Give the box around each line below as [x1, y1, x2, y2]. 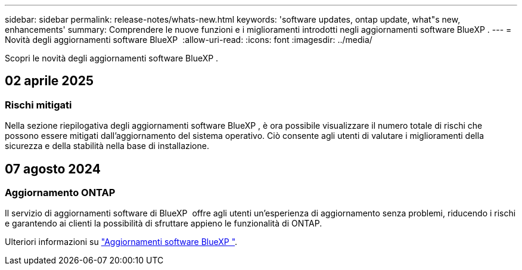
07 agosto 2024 [5, 161, 101, 176]
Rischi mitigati [5, 98, 72, 111]
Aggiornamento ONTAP [5, 187, 116, 199]
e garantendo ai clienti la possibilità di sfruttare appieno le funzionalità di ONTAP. [5, 218, 322, 229]
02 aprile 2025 [5, 73, 94, 89]
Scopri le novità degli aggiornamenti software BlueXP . [5, 53, 219, 63]
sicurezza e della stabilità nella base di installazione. [5, 141, 209, 151]
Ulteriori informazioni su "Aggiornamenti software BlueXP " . [5, 237, 238, 247]
